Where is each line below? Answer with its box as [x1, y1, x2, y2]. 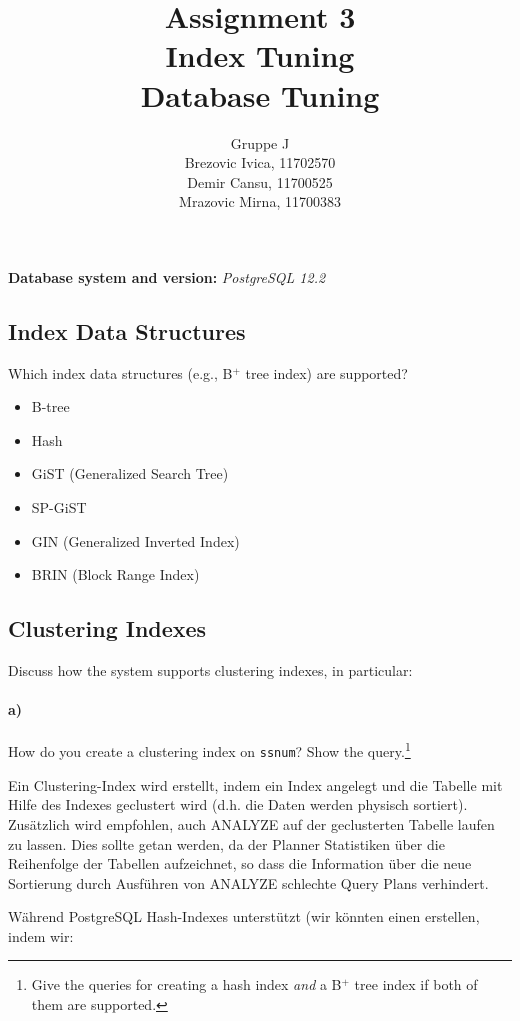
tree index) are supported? [245, 362, 408, 383]
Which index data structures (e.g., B [8, 362, 233, 383]
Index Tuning [165, 35, 355, 76]
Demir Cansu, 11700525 [187, 171, 333, 192]
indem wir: [8, 925, 74, 946]
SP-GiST [31, 497, 87, 518]
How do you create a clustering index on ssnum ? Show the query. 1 [8, 738, 411, 762]
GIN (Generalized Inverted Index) [31, 530, 240, 551]
